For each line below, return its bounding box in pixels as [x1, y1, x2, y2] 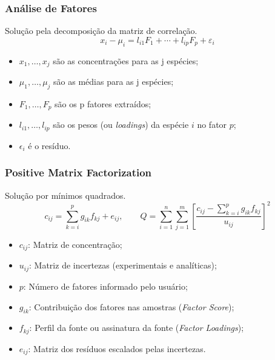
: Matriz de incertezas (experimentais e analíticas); [29, 259, 217, 272]
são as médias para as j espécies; [53, 75, 174, 88]
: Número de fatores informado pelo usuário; [23, 279, 188, 292]
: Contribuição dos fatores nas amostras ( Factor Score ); [28, 300, 234, 313]
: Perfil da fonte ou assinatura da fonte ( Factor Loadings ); [29, 321, 244, 334]
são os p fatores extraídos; [55, 97, 151, 110]
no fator [197, 118, 227, 131]
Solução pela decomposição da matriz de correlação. [5, 24, 197, 37]
